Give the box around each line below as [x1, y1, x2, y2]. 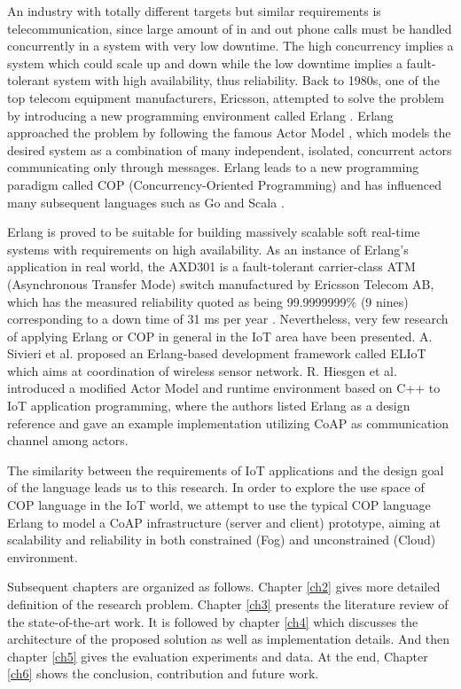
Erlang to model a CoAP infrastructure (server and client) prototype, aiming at [7, 513, 441, 531]
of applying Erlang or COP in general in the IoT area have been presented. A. [7, 326, 433, 345]
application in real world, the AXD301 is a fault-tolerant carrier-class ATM [7, 257, 416, 276]
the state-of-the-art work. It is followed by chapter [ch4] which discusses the [7, 612, 418, 630]
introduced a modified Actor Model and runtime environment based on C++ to [7, 379, 441, 397]
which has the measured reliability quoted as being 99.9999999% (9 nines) [7, 292, 409, 310]
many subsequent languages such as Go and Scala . [7, 192, 285, 211]
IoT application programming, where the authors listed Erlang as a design [7, 396, 410, 415]
